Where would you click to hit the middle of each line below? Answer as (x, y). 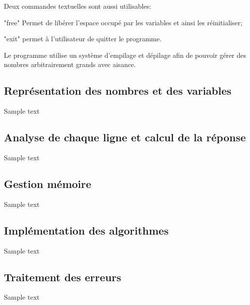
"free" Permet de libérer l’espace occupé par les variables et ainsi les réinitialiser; (123, 22)
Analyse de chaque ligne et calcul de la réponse (125, 137)
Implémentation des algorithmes (86, 230)
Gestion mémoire (48, 183)
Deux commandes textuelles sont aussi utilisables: (78, 6)
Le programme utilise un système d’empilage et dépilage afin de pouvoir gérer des (125, 55)
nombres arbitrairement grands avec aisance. (70, 64)
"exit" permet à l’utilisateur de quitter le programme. (83, 39)
